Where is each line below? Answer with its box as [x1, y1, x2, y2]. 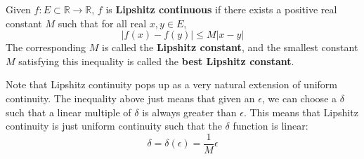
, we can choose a [261, 90, 337, 105]
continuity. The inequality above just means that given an [6, 90, 255, 105]
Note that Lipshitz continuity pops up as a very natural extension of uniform [6, 77, 337, 92]
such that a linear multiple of [6, 104, 131, 119]
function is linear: [233, 118, 308, 133]
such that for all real [58, 15, 147, 30]
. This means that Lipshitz [243, 104, 358, 119]
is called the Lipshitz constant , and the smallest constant [102, 40, 358, 55]
